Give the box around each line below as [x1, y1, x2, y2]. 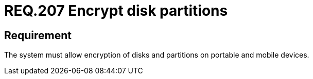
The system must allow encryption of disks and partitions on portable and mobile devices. [4, 50, 309, 60]
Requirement [4, 29, 72, 42]
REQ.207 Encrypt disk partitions [4, 2, 228, 19]
